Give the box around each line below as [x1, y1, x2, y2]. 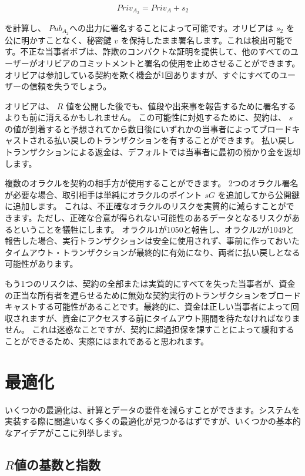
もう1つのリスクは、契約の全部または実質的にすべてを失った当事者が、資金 [5, 277, 296, 289]
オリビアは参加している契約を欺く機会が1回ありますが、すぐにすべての [5, 68, 279, 81]
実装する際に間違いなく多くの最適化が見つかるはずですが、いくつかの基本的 [5, 415, 301, 427]
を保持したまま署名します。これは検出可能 [120, 33, 284, 46]
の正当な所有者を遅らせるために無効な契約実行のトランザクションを [5, 289, 268, 301]
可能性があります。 [5, 257, 78, 270]
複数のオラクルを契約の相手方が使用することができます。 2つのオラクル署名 [5, 177, 299, 189]
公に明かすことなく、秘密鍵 [5, 33, 112, 46]
